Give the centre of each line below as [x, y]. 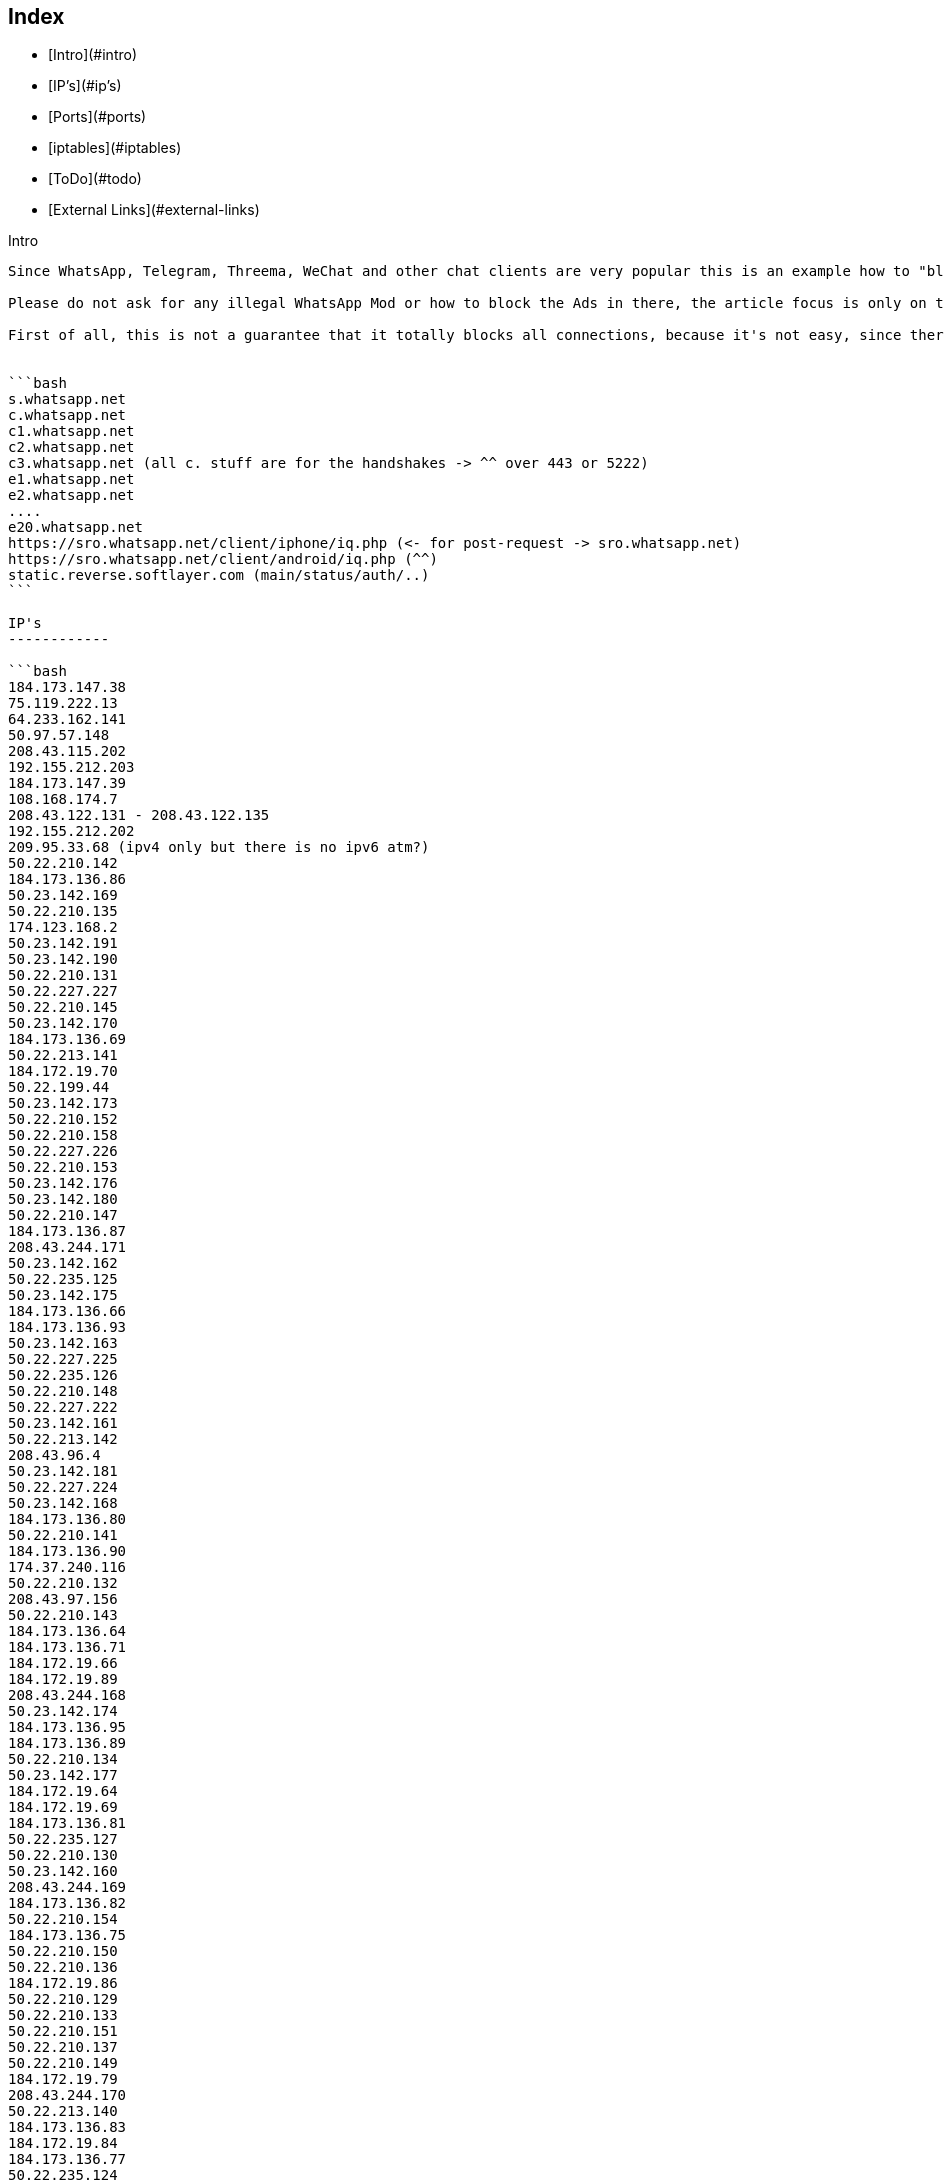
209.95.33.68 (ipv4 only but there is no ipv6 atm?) [219, 847]
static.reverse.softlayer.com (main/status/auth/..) [219, 575]
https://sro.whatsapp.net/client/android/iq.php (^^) [223, 559]
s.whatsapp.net [67, 399]
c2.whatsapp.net [71, 447]
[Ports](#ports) [97, 117]
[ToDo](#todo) [95, 179]
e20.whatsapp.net [75, 527]
